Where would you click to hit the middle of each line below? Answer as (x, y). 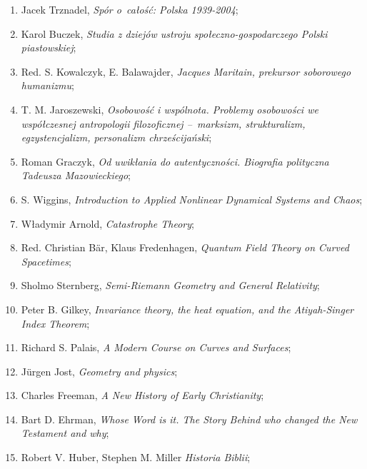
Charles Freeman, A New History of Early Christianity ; (142, 395)
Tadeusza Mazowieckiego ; (76, 175)
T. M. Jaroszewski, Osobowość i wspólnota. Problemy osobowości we (170, 109)
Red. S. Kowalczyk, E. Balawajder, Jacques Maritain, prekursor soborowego (186, 71)
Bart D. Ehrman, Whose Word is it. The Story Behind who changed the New (189, 419)
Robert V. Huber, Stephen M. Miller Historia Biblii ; (136, 457)
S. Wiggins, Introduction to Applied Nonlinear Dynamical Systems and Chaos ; (192, 199)
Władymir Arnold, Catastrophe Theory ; (107, 223)
